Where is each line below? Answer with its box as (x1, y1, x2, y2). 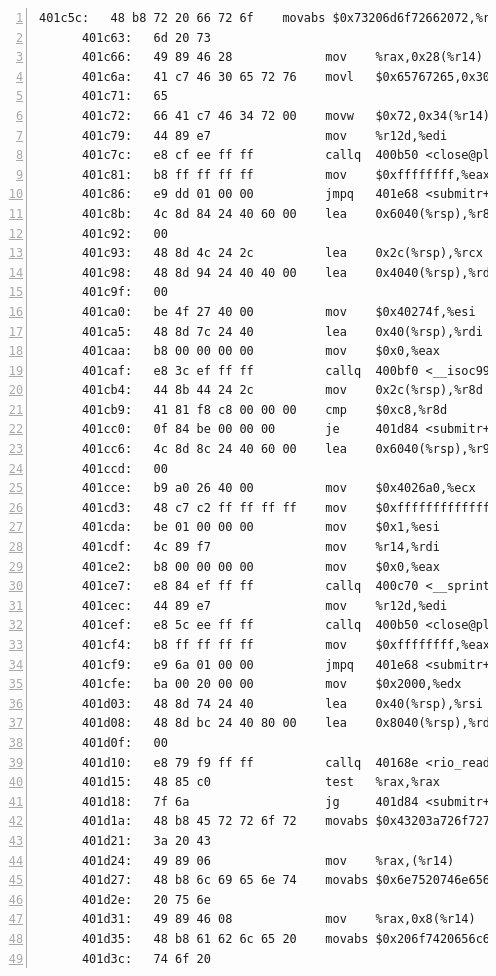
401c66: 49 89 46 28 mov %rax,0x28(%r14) (81, 50, 483, 65)
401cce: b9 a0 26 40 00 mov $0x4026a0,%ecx (81, 481, 476, 496)
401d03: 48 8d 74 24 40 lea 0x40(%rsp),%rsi (81, 696, 483, 711)
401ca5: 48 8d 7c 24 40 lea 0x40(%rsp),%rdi (81, 324, 483, 339)
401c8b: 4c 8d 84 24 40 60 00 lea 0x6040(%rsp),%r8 (81, 206, 491, 221)
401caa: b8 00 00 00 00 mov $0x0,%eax (81, 344, 440, 359)
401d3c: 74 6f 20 (81, 951, 211, 966)
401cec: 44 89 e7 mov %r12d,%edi (81, 598, 448, 613)
